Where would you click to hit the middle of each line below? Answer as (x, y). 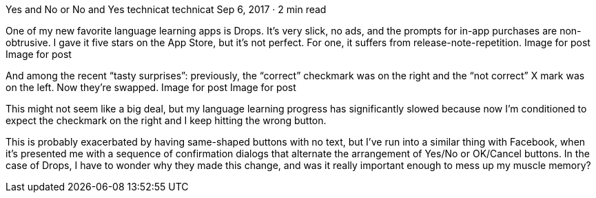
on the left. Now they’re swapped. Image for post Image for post (151, 87)
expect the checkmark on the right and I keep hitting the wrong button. (166, 120)
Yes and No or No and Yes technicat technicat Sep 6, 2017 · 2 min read (166, 9)
